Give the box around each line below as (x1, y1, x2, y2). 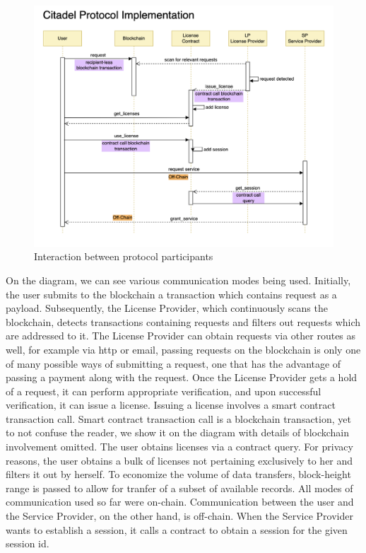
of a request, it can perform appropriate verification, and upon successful (6, 383, 321, 398)
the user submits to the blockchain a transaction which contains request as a (6, 286, 337, 301)
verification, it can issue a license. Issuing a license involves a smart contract (6, 397, 336, 412)
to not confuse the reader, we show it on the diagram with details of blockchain (6, 425, 350, 440)
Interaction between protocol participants (34, 249, 213, 264)
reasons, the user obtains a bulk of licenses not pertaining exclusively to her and (6, 453, 353, 467)
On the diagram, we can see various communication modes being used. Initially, (6, 272, 351, 287)
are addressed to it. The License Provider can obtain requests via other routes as (6, 328, 356, 343)
